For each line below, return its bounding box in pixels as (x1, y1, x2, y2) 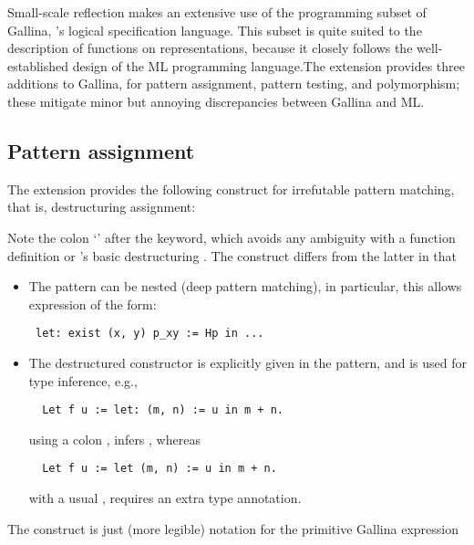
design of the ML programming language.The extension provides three (72, 56, 466, 75)
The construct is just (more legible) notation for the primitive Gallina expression (7, 519, 459, 538)
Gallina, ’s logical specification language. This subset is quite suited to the (7, 20, 422, 39)
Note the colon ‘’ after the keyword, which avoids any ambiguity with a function (7, 227, 456, 246)
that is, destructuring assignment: (7, 197, 196, 216)
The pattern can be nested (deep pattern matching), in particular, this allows (28, 277, 462, 296)
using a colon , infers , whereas (28, 429, 201, 448)
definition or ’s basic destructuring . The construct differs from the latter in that (7, 246, 458, 265)
